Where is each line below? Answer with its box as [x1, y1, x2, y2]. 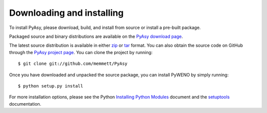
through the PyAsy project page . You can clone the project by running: [9, 49, 153, 55]
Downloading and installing [9, 7, 124, 18]
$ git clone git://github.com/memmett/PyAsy [18, 61, 128, 66]
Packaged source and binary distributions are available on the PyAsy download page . [9, 33, 183, 39]
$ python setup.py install [18, 83, 84, 88]
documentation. [9, 101, 42, 107]
